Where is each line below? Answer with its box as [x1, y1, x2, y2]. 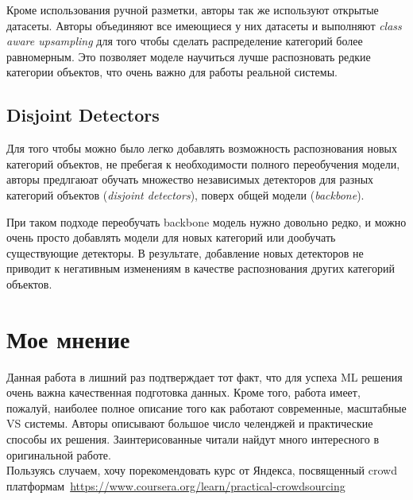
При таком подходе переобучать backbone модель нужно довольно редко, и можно [6, 213, 407, 230]
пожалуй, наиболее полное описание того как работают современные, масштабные [6, 399, 407, 416]
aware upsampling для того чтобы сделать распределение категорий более [6, 33, 363, 49]
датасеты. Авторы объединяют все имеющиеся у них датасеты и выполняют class [6, 17, 402, 33]
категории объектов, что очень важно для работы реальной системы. [6, 64, 338, 80]
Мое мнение [6, 322, 130, 355]
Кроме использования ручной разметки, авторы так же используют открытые [6, 2, 379, 17]
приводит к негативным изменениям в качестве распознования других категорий [6, 260, 395, 277]
